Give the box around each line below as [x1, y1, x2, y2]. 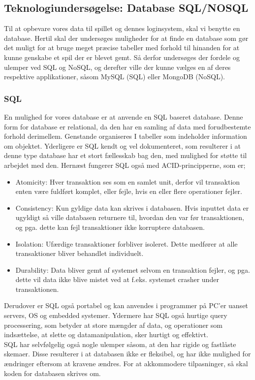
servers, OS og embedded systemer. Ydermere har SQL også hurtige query [4, 310, 227, 320]
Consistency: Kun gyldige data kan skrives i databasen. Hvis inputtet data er [15, 202, 249, 213]
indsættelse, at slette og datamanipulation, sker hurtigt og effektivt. [4, 329, 208, 340]
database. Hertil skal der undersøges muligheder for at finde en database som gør [4, 32, 249, 43]
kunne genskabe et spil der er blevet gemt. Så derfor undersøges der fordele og [4, 52, 240, 62]
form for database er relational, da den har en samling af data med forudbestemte [4, 121, 251, 131]
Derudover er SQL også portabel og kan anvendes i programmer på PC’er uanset [4, 300, 248, 311]
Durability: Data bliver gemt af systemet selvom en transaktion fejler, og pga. [15, 264, 250, 275]
